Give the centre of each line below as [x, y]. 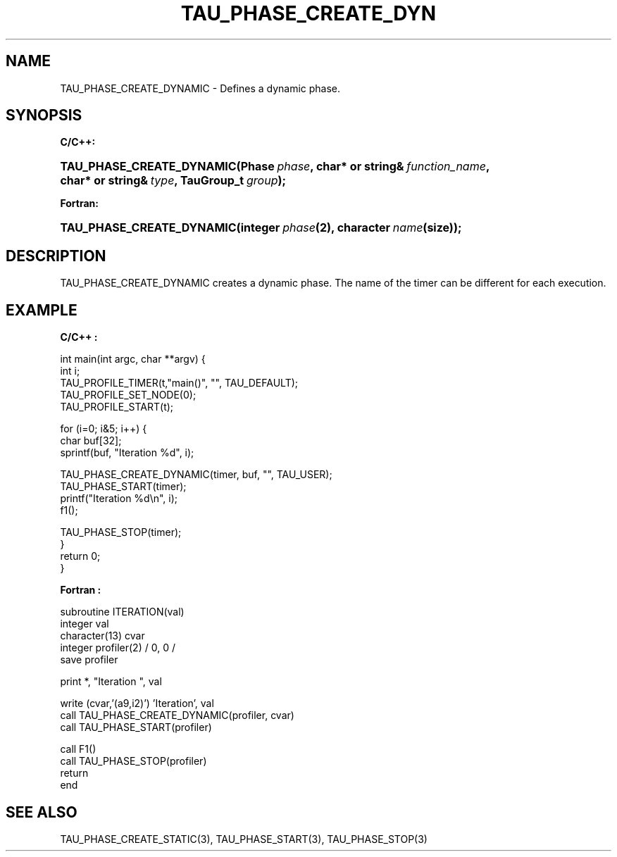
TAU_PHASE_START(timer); [123, 487]
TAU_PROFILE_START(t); [117, 407]
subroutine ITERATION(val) [122, 612]
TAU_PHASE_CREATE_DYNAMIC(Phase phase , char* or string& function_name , [275, 167]
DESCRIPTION [56, 256]
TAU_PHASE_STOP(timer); [121, 532]
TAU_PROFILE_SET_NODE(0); [128, 395]
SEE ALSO [42, 812]
